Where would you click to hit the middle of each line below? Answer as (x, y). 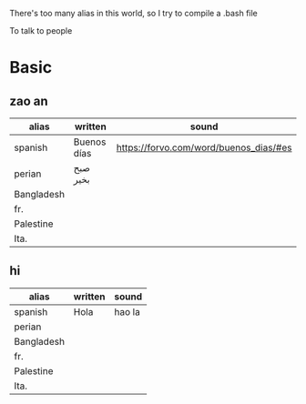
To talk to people (41, 30)
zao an (29, 101)
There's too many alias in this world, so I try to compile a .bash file (133, 13)
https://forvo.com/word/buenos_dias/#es (204, 147)
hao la (127, 311)
